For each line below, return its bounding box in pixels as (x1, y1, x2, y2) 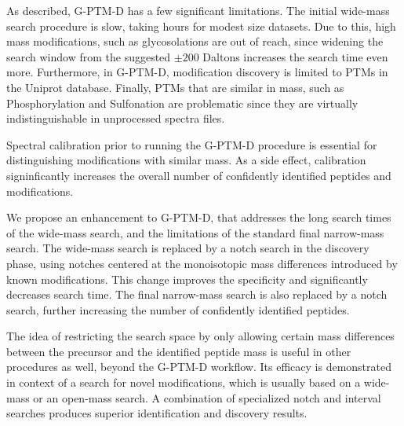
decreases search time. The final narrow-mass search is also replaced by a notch (6, 286, 388, 303)
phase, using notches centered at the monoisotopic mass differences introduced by (6, 255, 398, 271)
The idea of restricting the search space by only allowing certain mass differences (6, 328, 395, 344)
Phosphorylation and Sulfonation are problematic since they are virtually (6, 94, 359, 111)
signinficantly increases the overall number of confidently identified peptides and (6, 167, 391, 183)
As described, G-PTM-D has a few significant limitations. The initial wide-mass (6, 2, 390, 18)
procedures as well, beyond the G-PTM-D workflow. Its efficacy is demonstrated (6, 358, 391, 375)
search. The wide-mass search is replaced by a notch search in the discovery (6, 240, 369, 256)
